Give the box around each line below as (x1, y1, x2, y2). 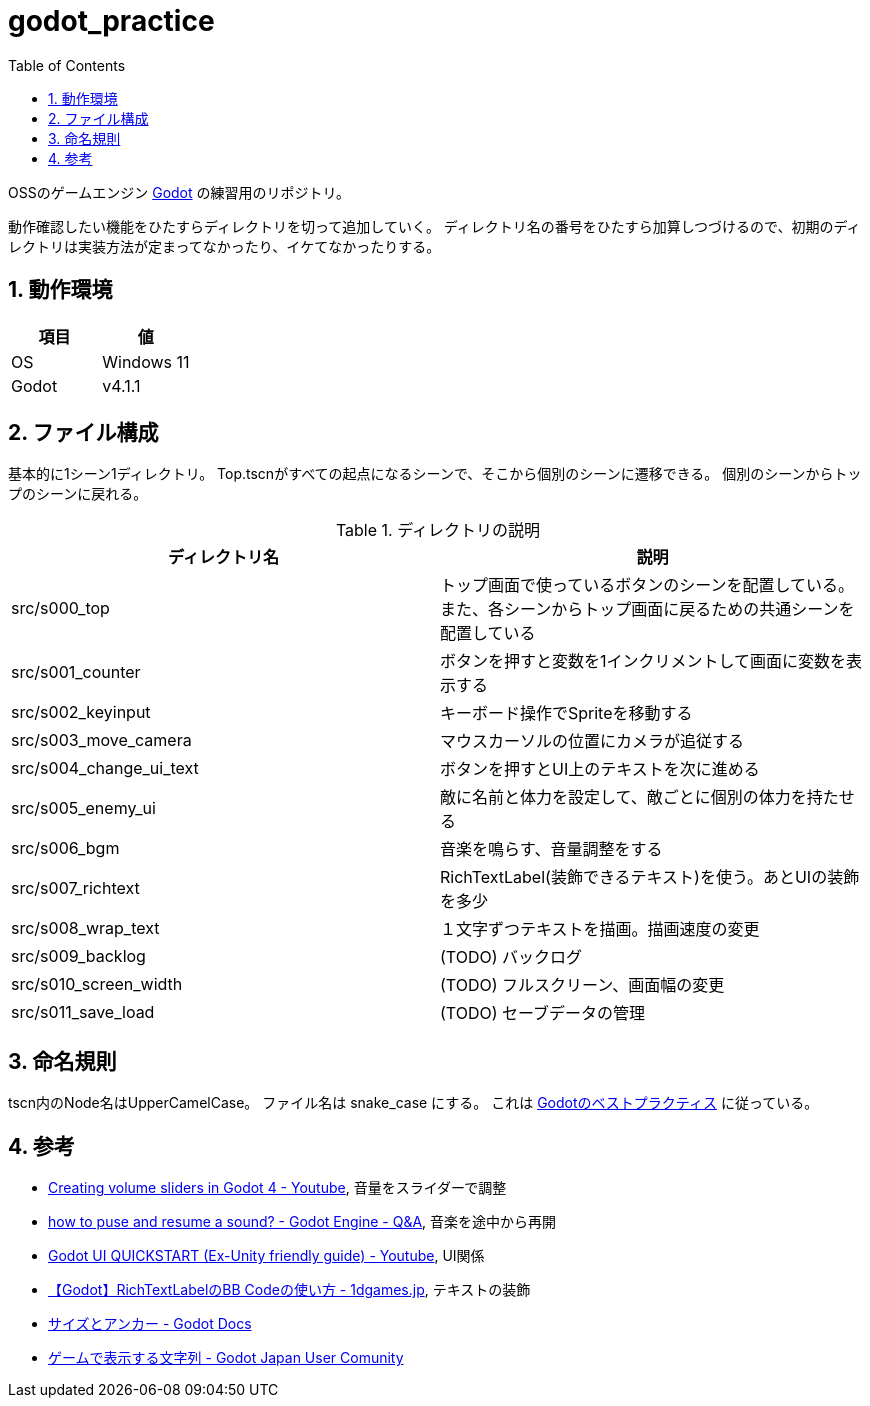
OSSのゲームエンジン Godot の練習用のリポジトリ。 (8, 183, 350, 201)
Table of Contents (8, 56, 126, 74)
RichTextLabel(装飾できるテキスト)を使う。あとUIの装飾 (440, 867, 860, 888)
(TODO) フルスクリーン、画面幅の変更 (440, 975, 725, 996)
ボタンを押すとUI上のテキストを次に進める (440, 759, 760, 780)
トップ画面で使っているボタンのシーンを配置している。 (440, 575, 854, 596)
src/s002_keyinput (11, 702, 151, 723)
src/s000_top (11, 598, 110, 619)
